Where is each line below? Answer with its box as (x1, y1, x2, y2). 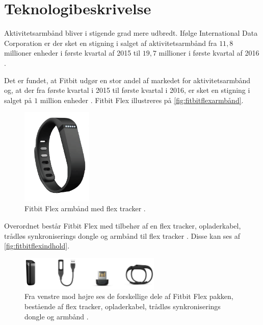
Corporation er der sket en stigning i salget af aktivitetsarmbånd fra (4, 37, 217, 48)
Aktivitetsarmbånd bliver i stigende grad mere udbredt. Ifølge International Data (4, 28, 258, 38)
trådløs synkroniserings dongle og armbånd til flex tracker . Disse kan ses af (4, 230, 241, 241)
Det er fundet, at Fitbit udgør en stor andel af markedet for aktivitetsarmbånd (4, 74, 251, 85)
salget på (4, 94, 32, 105)
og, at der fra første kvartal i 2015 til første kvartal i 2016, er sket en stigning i (4, 85, 250, 95)
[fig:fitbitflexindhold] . (4, 240, 70, 251)
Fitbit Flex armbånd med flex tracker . (24, 203, 146, 214)
